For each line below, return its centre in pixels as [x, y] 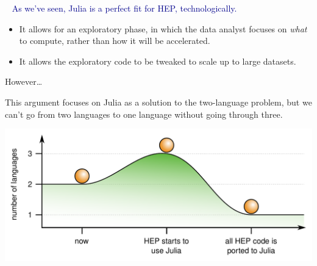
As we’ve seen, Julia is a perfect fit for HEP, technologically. [124, 8]
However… [24, 81]
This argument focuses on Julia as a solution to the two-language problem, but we [158, 102]
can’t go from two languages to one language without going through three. [144, 114]
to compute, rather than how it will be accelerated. [115, 41]
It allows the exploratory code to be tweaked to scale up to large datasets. [158, 61]
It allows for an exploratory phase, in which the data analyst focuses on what [163, 28]
